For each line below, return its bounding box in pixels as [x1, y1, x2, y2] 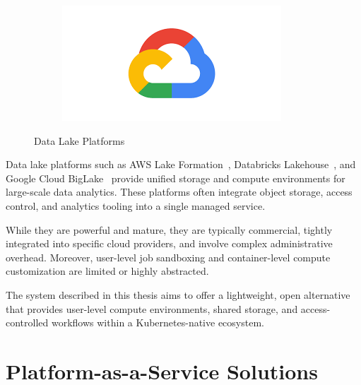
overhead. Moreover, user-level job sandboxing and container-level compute [6, 249, 331, 264]
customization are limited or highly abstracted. [6, 263, 209, 278]
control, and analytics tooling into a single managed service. [6, 198, 266, 213]
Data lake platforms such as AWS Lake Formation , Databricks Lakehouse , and [6, 157, 356, 172]
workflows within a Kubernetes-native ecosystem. [51, 315, 264, 330]
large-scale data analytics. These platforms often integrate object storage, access [6, 184, 353, 199]
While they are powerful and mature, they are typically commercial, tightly [6, 222, 333, 237]
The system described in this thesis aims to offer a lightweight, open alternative [6, 287, 350, 302]
